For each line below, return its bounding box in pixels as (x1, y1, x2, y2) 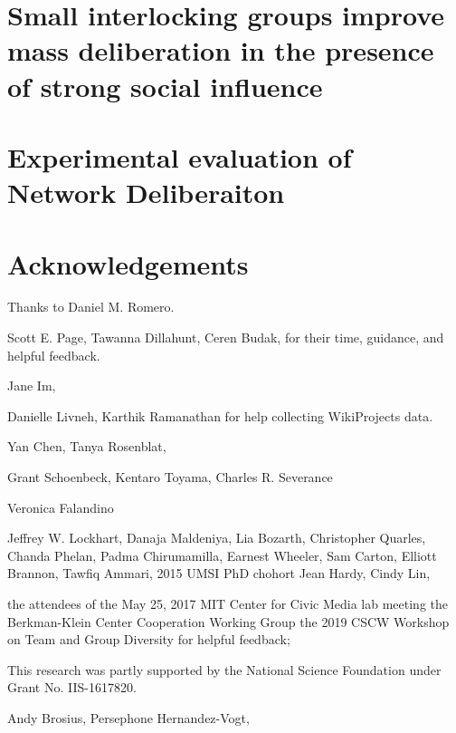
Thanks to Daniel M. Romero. (7, 297, 175, 316)
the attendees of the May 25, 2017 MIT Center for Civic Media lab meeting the (7, 593, 449, 612)
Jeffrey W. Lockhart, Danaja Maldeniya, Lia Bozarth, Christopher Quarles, (7, 528, 426, 547)
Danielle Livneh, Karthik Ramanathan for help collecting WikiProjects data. (7, 406, 433, 425)
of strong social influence (7, 67, 323, 104)
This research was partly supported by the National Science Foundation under (7, 660, 442, 679)
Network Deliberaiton (7, 174, 285, 211)
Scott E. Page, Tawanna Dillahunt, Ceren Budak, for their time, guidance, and (7, 328, 444, 347)
